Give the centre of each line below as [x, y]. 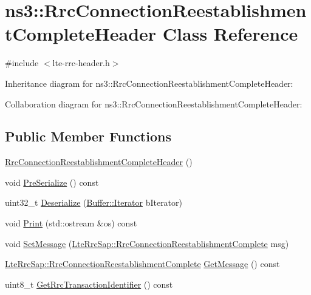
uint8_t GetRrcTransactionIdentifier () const [89, 284]
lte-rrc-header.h [81, 63]
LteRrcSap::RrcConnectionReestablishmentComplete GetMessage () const [142, 264]
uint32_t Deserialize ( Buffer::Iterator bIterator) [94, 202]
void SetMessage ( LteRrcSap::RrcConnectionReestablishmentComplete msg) [147, 243]
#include [22, 63]
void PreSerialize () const [52, 182]
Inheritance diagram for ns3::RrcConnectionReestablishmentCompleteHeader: [149, 83]
